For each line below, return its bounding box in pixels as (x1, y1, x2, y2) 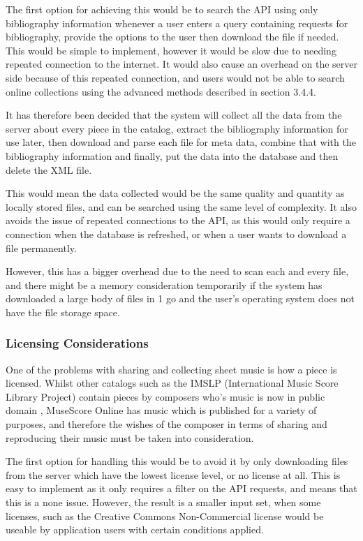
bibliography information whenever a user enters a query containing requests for (6, 15, 348, 30)
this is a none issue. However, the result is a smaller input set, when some (6, 495, 321, 510)
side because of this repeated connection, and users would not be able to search (6, 70, 345, 84)
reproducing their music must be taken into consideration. (6, 430, 254, 445)
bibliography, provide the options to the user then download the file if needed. (6, 29, 339, 44)
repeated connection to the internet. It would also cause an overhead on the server (6, 57, 357, 71)
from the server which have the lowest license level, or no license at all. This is (6, 467, 341, 482)
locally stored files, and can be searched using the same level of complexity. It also (6, 199, 357, 214)
